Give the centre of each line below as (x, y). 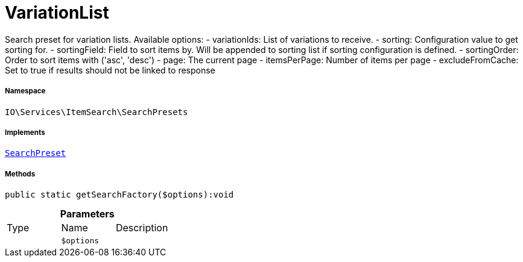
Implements (25, 132)
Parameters (87, 214)
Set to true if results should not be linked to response (110, 70)
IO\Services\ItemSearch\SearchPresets (97, 112)
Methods (20, 174)
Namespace (25, 91)
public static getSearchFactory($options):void (119, 195)
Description (142, 228)
